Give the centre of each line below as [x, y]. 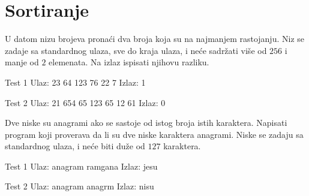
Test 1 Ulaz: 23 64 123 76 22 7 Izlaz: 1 [75, 82]
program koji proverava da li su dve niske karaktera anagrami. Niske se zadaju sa [154, 134]
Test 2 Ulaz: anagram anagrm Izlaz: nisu [79, 186]
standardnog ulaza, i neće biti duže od [75, 146]
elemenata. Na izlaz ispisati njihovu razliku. [129, 62]
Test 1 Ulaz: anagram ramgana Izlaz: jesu [81, 166]
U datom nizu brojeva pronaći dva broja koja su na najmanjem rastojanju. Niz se [154, 39]
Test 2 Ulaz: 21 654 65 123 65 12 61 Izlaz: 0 [85, 102]
